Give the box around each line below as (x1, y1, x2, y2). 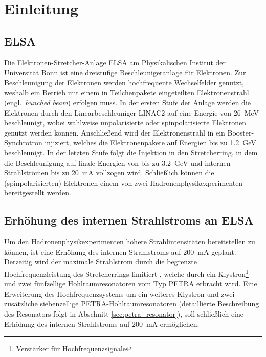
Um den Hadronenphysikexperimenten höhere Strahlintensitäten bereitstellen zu (4, 236, 255, 247)
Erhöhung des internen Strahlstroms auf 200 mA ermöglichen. (4, 318, 199, 329)
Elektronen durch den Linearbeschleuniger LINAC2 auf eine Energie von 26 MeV (4, 107, 259, 118)
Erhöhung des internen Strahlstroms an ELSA (4, 212, 254, 228)
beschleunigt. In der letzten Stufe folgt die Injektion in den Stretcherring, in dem (4, 147, 258, 158)
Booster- (227, 127, 254, 138)
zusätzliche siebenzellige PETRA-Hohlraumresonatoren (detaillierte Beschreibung (4, 298, 259, 309)
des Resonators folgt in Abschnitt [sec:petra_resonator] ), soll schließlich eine (4, 308, 244, 319)
